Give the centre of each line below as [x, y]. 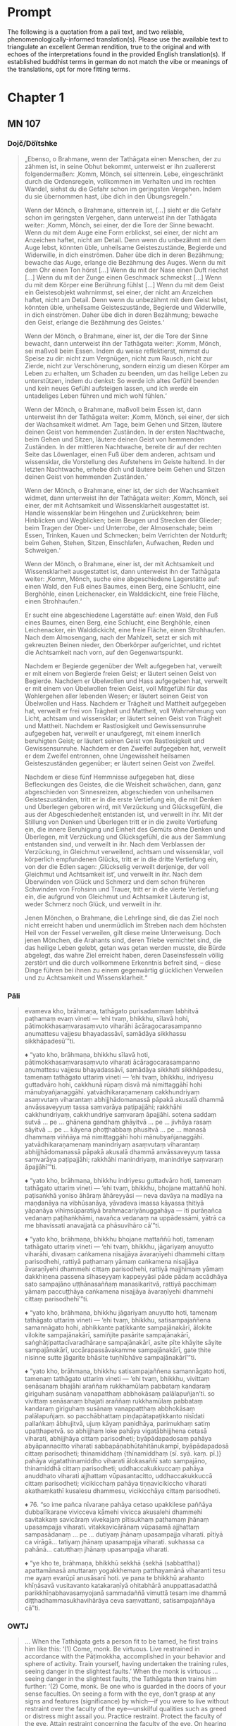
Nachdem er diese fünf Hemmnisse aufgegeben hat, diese [110, 777]
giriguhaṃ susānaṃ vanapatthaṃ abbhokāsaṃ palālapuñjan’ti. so [119, 1394]
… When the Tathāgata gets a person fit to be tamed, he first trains [121, 1641]
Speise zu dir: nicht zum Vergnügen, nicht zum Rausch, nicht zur [118, 358]
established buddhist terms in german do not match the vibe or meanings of [118, 61]
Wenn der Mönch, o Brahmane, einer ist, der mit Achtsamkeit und [119, 563]
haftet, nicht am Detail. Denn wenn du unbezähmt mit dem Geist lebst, [126, 299]
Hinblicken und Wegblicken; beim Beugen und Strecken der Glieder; [123, 520]
